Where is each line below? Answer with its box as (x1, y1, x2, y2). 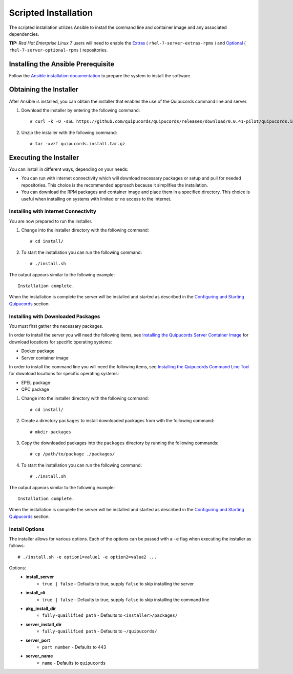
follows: (9, 543, 25, 549)
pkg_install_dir (25, 606, 56, 611)
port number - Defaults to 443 (42, 644, 106, 650)
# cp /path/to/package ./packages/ (30, 451, 115, 457)
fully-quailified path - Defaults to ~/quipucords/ (42, 629, 157, 634)
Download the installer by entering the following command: (21, 107, 140, 113)
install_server (25, 574, 54, 580)
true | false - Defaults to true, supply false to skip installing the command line (42, 597, 209, 603)
